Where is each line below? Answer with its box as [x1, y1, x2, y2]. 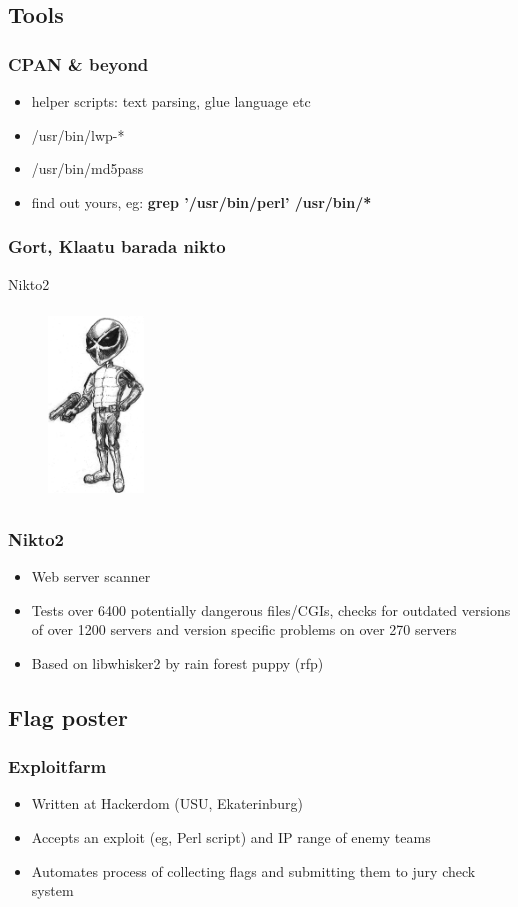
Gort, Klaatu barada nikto [8, 234, 226, 259]
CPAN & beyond [8, 51, 149, 76]
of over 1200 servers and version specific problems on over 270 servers [31, 619, 457, 640]
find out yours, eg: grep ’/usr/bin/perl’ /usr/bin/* [31, 191, 372, 212]
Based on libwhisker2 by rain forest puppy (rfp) [31, 652, 324, 673]
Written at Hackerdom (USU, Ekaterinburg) [31, 793, 303, 814]
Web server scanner [31, 566, 151, 586]
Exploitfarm [8, 754, 107, 779]
